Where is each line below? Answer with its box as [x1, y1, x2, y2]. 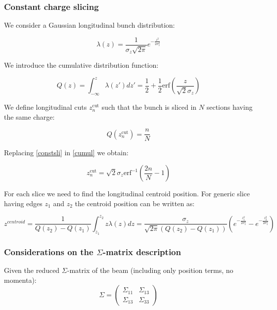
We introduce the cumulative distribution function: [4, 60, 159, 70]
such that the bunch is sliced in [101, 102, 197, 112]
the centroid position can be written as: [75, 198, 195, 208]
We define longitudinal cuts [4, 102, 87, 112]
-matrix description [102, 245, 181, 258]
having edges [4, 198, 43, 208]
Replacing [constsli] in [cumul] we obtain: [4, 147, 129, 158]
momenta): [4, 274, 37, 285]
